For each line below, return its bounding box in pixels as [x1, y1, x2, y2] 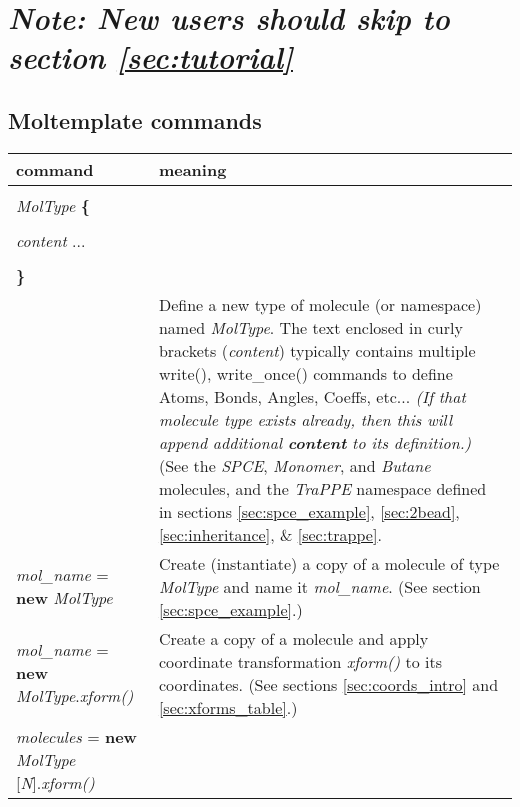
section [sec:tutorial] [8, 36, 293, 78]
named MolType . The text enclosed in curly [158, 315, 463, 339]
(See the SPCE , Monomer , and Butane [158, 453, 431, 477]
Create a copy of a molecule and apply [158, 626, 429, 650]
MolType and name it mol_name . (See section [158, 574, 481, 598]
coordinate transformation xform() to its [158, 649, 443, 673]
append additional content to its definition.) [158, 430, 472, 454]
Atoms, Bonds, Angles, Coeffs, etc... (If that [158, 384, 466, 408]
